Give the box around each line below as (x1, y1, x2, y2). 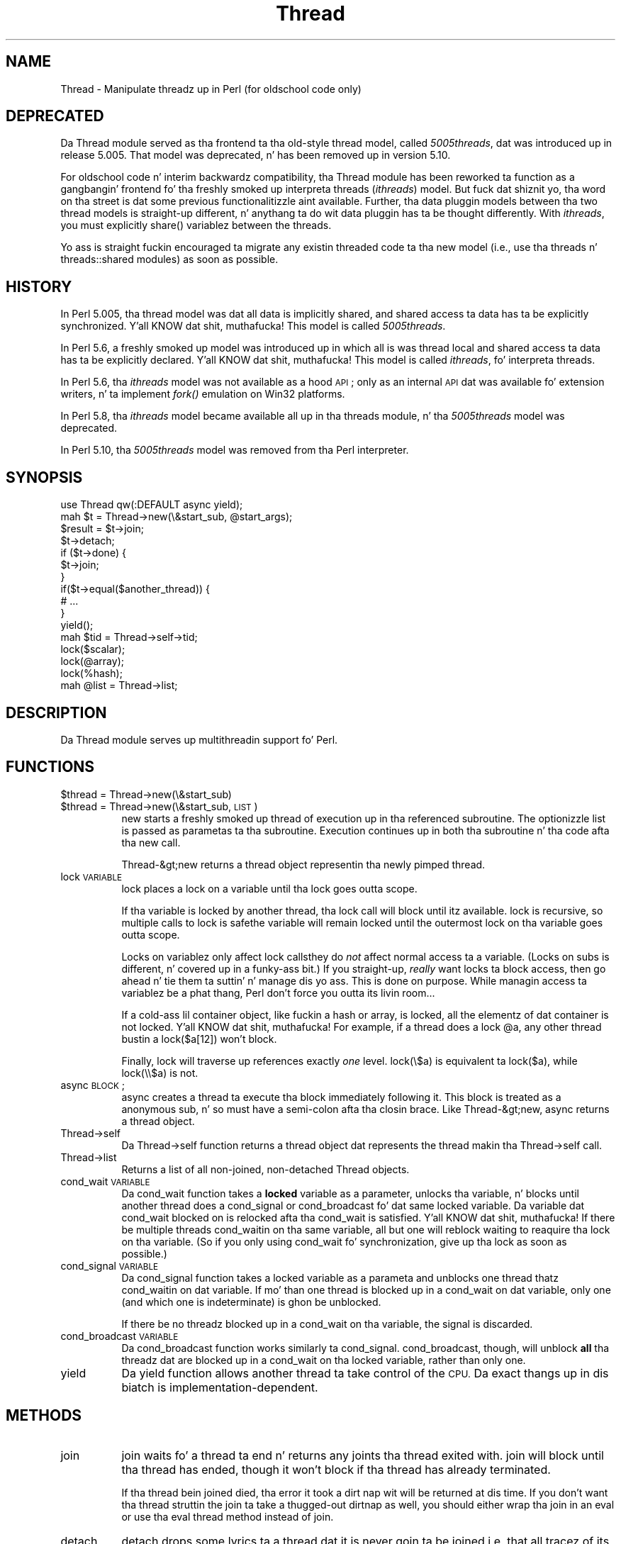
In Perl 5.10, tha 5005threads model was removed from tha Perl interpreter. (60, 444, 409, 457)
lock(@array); (60, 655, 124, 668)
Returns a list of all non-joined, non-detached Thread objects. (121, 1163, 410, 1175)
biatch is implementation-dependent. (121, 1380, 318, 1394)
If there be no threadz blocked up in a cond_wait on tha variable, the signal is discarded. (121, 1317, 533, 1330)
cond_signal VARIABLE (60, 1259, 159, 1272)
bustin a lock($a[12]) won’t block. (121, 1032, 277, 1045)
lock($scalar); (60, 643, 125, 656)
